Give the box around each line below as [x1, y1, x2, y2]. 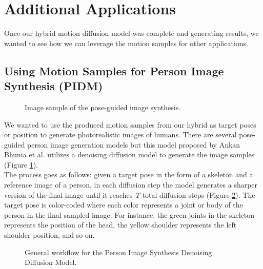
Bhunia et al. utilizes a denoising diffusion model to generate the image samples [4, 149, 255, 160]
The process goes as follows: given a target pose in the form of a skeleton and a [4, 169, 253, 180]
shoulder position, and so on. [4, 230, 95, 240]
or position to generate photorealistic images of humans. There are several [4, 129, 237, 140]
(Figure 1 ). [4, 159, 38, 170]
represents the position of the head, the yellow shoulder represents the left [4, 219, 237, 230]
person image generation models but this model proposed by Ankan [27, 139, 240, 150]
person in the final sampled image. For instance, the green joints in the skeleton [4, 209, 254, 220]
